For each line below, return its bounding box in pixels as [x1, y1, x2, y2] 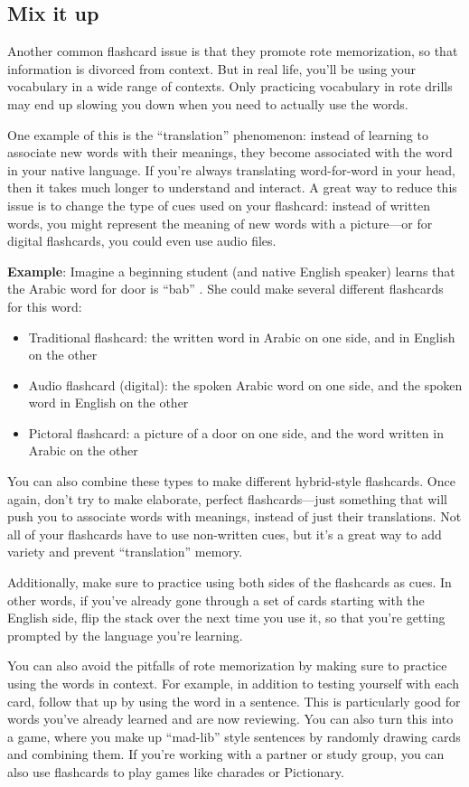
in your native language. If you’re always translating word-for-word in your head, [7, 160, 455, 179]
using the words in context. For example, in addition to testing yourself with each [7, 674, 459, 693]
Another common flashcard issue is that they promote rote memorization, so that [7, 42, 458, 61]
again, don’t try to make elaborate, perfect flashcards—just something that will [7, 489, 447, 508]
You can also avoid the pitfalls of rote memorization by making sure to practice [7, 656, 447, 675]
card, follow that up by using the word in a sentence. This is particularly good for [7, 691, 461, 710]
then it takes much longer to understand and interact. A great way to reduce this [7, 178, 457, 197]
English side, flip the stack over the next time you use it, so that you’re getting [7, 608, 446, 627]
